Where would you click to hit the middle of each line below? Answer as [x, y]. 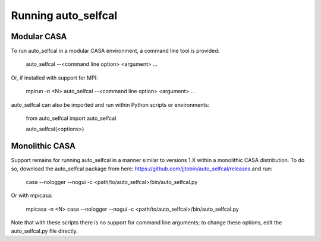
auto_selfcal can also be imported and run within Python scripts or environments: [110, 104]
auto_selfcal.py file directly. [45, 231]
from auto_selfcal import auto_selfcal [71, 118]
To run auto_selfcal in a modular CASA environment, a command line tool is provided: [115, 51]
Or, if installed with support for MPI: [54, 78]
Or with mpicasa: [32, 195]
